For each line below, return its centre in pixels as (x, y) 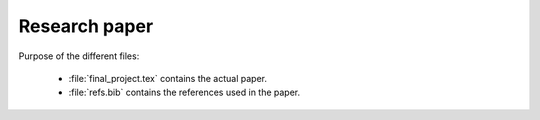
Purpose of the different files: (79, 56)
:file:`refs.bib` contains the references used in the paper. (184, 92)
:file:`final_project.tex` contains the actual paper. (167, 78)
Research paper (86, 26)
